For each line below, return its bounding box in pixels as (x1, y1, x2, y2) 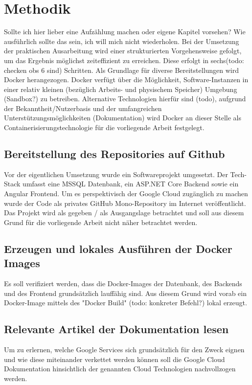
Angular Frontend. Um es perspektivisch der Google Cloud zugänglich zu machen (4, 188, 248, 199)
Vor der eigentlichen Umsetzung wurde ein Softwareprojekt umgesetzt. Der (4, 169, 228, 179)
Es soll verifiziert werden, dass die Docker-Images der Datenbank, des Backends (4, 278, 242, 289)
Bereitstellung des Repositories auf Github (4, 146, 225, 161)
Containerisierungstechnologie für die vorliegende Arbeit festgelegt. (4, 122, 205, 133)
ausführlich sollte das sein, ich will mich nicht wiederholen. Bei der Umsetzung (4, 36, 239, 46)
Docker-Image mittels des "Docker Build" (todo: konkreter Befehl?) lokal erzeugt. (4, 297, 247, 308)
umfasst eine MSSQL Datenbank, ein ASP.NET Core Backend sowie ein (23, 179, 239, 189)
